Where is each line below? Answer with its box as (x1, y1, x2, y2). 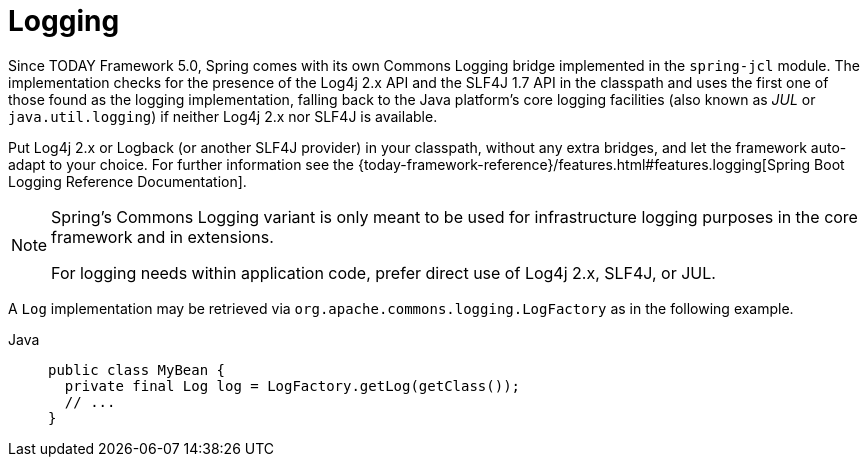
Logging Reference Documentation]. (8, 172, 247, 190)
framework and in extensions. (51, 226, 274, 247)
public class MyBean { (48, 361, 226, 378)
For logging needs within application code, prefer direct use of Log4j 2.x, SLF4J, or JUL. (51, 262, 716, 283)
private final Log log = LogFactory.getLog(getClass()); (64, 377, 521, 394)
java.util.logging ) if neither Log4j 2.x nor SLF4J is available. (8, 107, 438, 125)
